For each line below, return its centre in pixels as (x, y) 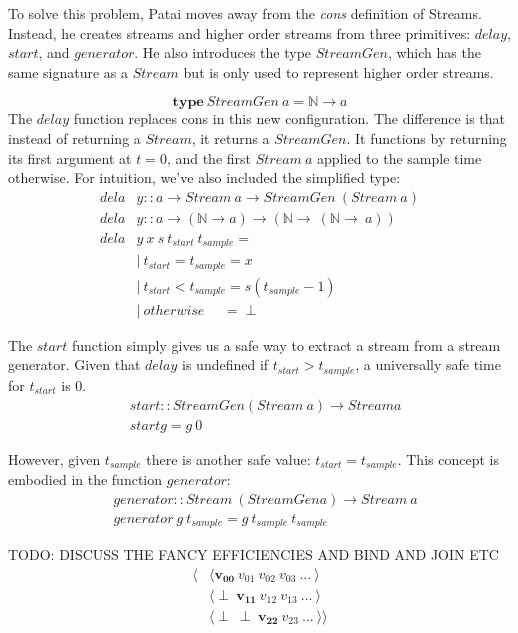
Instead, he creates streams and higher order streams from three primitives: (239, 32)
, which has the (434, 52)
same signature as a (68, 71)
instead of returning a (74, 137)
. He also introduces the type (223, 52)
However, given (54, 458)
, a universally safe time (428, 364)
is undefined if (225, 364)
